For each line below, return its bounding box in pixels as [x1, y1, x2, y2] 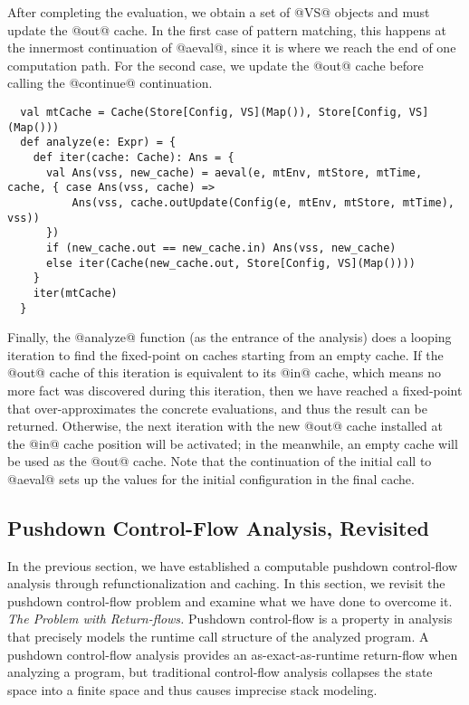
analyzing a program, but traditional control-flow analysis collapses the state [7, 662, 433, 681]
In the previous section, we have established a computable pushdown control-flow [7, 556, 458, 575]
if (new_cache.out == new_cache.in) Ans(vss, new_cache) [45, 241, 397, 254]
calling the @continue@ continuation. [7, 73, 213, 92]
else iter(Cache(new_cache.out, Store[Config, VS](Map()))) [45, 256, 416, 270]
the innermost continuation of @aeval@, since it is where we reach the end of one [7, 38, 456, 57]
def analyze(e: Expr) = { [20, 136, 177, 149]
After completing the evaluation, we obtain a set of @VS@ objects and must [7, 3, 430, 21]
